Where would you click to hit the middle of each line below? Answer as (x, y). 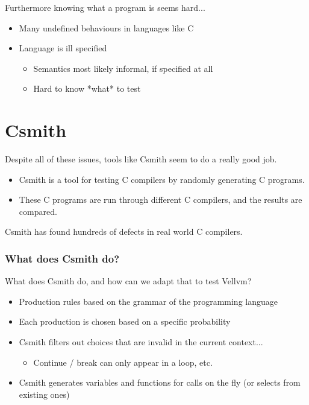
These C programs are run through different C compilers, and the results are (161, 199)
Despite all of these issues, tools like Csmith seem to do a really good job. (141, 159)
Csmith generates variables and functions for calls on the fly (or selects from (160, 382)
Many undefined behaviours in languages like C (106, 27)
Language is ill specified (63, 48)
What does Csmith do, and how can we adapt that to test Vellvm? (128, 281)
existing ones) (44, 394)
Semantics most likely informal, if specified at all (123, 68)
